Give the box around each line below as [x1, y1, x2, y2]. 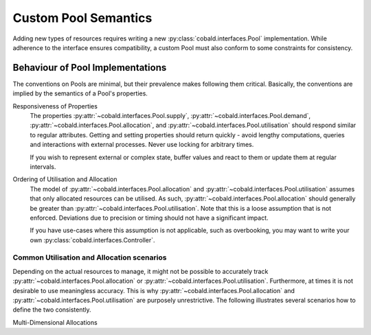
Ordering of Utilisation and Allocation [12, 175, 117, 183]
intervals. [30, 162, 56, 171]
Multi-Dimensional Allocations [12, 318, 98, 326]
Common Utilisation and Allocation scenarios [12, 253, 167, 262]
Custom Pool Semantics [12, 10, 153, 25]
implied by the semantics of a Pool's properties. [12, 89, 148, 97]
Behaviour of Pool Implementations [12, 62, 167, 73]
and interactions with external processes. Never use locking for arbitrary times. [30, 141, 254, 149]
